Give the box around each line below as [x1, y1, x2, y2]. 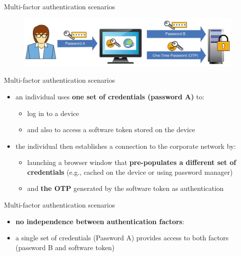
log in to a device [27, 108, 79, 118]
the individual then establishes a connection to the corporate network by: [15, 140, 236, 151]
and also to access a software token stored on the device [27, 124, 195, 135]
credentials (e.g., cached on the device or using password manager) [27, 166, 233, 177]
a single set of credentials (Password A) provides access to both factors [15, 233, 229, 243]
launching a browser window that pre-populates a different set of [27, 157, 236, 167]
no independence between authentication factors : [15, 216, 185, 226]
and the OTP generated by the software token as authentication [27, 183, 224, 193]
